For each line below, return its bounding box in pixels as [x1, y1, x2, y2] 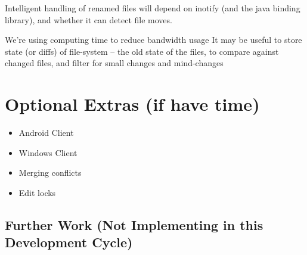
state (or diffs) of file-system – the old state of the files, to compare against [5, 45, 279, 57]
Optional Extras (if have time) [5, 92, 260, 116]
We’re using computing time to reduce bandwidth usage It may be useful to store [5, 33, 302, 46]
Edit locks [18, 186, 56, 198]
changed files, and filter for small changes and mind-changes [5, 57, 224, 69]
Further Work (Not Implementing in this [5, 215, 263, 234]
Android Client [18, 126, 74, 139]
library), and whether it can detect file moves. [5, 13, 172, 26]
